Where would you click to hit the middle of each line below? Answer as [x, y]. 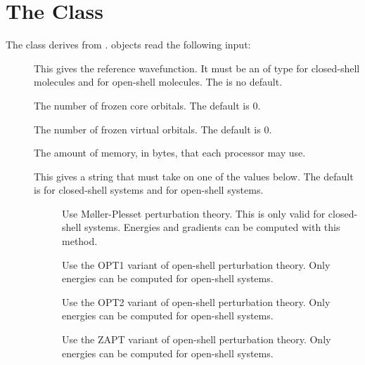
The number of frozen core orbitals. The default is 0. [147, 105]
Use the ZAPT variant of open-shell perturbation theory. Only [197, 339]
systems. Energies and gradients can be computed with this [212, 227]
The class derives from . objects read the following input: [128, 45]
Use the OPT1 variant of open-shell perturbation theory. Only [196, 264]
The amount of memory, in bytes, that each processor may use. [170, 153]
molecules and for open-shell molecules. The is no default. [158, 82]
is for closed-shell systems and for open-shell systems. [149, 190]
